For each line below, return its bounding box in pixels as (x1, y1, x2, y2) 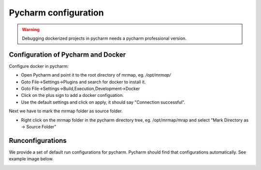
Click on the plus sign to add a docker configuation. (21, 93, 124, 98)
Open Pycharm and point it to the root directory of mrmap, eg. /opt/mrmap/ (21, 72, 171, 78)
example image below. (9, 156, 54, 162)
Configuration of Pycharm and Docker (9, 50, 126, 59)
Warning (22, 27, 40, 32)
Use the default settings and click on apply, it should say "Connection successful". (21, 99, 186, 105)
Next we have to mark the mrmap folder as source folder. (9, 108, 123, 114)
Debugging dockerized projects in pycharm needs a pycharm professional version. (22, 35, 187, 41)
